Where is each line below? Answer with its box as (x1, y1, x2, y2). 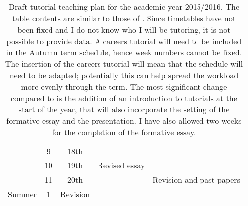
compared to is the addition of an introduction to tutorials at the (11, 92, 237, 103)
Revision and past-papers (152, 174, 240, 185)
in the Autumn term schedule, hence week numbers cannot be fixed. (6, 47, 242, 58)
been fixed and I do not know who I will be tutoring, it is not (17, 24, 231, 35)
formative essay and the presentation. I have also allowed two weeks (6, 115, 242, 126)
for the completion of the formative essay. (52, 126, 196, 138)
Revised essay (98, 159, 145, 171)
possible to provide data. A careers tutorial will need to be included (6, 35, 242, 47)
